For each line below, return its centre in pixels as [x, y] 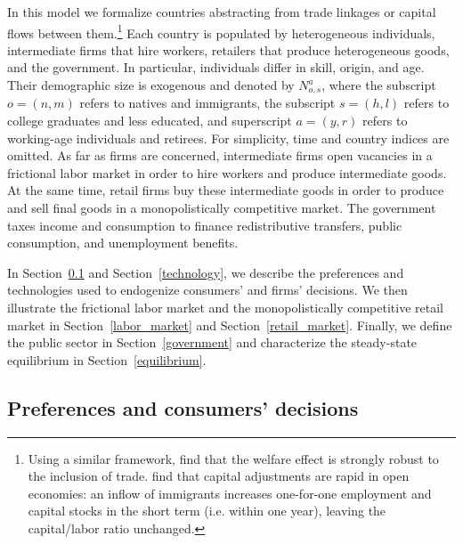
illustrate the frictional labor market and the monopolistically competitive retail [225, 308]
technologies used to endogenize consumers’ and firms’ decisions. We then [207, 290]
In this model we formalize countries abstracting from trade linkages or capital [222, 12]
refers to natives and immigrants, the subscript [207, 103]
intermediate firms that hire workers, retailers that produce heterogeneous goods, [228, 49]
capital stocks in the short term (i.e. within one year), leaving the [207, 511]
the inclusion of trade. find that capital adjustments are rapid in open [219, 476]
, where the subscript [379, 85]
